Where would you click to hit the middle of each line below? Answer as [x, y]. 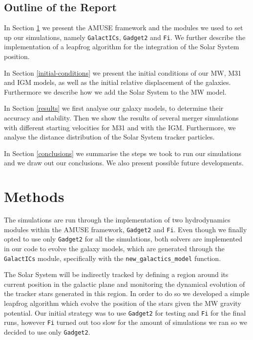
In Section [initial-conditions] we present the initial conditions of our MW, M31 [123, 72]
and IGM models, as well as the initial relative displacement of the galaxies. [117, 82]
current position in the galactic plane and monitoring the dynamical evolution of [125, 284]
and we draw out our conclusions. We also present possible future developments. [124, 163]
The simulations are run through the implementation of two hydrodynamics [117, 220]
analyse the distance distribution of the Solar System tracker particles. [109, 137]
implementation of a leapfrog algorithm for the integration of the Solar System [122, 47]
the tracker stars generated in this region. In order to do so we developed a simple [127, 293]
